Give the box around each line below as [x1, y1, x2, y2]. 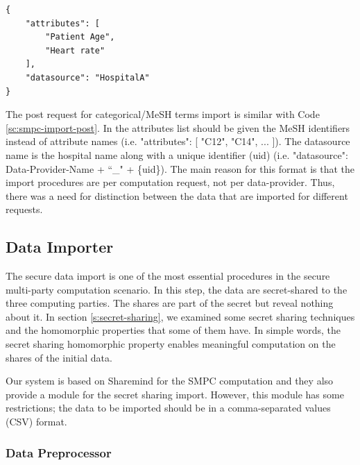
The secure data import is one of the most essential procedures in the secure [6, 269, 330, 283]
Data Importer [6, 236, 114, 257]
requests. [6, 202, 43, 217]
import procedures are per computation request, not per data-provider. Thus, [6, 175, 335, 189]
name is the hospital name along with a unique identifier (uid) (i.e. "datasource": [6, 147, 348, 162]
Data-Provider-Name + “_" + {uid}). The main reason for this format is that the [6, 161, 355, 176]
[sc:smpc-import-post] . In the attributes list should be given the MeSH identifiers [6, 120, 350, 135]
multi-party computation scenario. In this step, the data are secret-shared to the [6, 282, 348, 296]
